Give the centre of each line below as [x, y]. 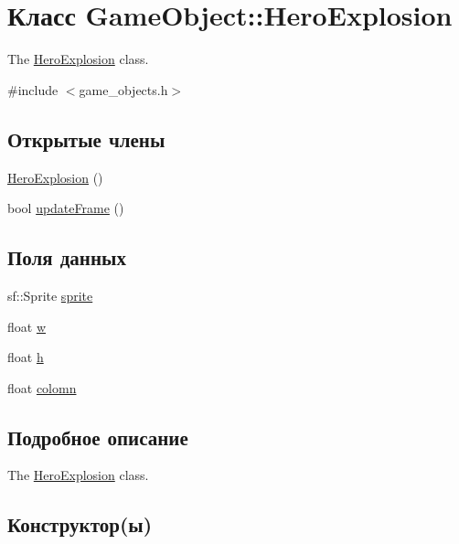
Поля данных [67, 257]
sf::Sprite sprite [50, 295]
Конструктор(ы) [80, 524]
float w [27, 326]
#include [33, 89]
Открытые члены [86, 139]
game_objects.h [123, 89]
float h [26, 357]
